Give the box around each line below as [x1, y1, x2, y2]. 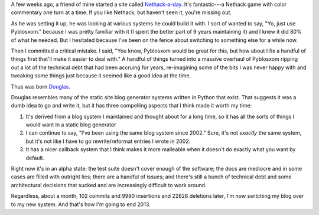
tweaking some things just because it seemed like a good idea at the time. [11, 72, 191, 79]
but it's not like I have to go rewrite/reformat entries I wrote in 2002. [25, 138, 191, 145]
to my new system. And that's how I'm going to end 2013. [11, 201, 151, 208]
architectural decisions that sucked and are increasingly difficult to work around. [11, 181, 207, 188]
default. [25, 154, 45, 161]
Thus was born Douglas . [11, 83, 71, 90]
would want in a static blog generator [25, 121, 116, 128]
